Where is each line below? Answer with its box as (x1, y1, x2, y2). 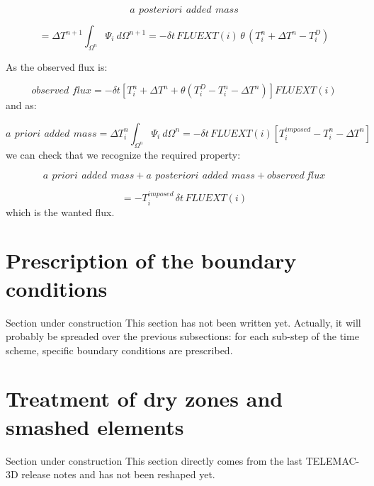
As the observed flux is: (6, 59, 108, 74)
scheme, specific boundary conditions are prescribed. (6, 342, 233, 357)
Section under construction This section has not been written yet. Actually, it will (6, 315, 361, 329)
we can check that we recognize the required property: (6, 147, 241, 162)
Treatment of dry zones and (6, 384, 283, 413)
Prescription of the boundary (6, 246, 297, 275)
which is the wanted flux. (6, 204, 115, 219)
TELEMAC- (305, 453, 360, 468)
